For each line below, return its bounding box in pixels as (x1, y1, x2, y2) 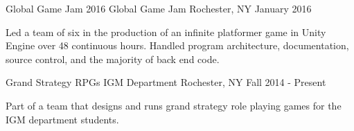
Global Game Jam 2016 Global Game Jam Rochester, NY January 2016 (6, 1, 312, 15)
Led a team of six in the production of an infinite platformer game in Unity (6, 24, 326, 39)
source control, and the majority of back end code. (6, 51, 220, 66)
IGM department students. (6, 112, 119, 126)
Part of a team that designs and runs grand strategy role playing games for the (6, 98, 342, 112)
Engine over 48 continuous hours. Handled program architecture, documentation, (6, 38, 349, 53)
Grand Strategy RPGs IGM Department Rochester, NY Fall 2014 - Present (6, 75, 326, 89)
